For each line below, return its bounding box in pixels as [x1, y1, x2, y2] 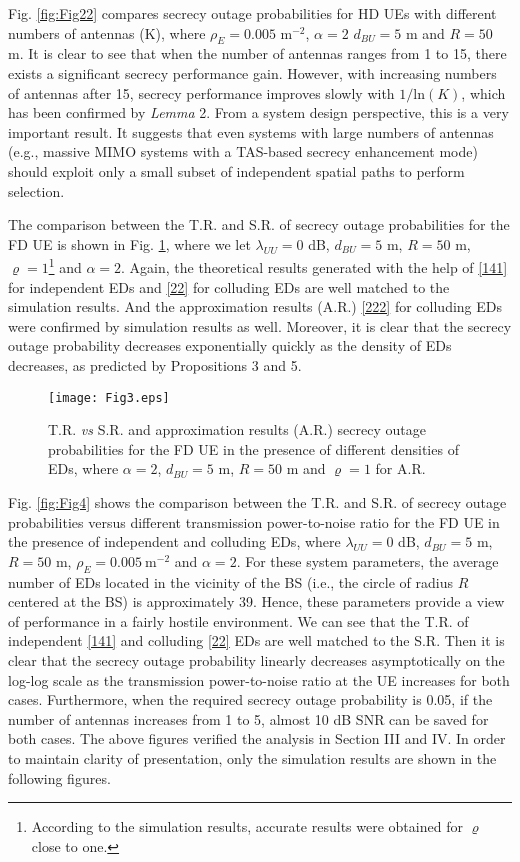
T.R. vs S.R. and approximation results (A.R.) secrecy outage [48, 419, 426, 440]
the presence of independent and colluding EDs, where [8, 531, 341, 552]
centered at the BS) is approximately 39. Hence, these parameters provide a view [8, 591, 505, 612]
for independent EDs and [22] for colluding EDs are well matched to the [8, 276, 450, 297]
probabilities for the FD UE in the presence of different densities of [48, 438, 459, 459]
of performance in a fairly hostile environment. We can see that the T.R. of [8, 610, 469, 631]
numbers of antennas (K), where [8, 22, 206, 43]
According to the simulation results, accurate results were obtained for [31, 816, 463, 837]
